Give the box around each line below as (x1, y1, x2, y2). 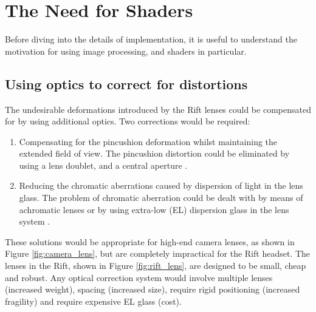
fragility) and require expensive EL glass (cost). (5, 294, 182, 307)
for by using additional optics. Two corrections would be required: (5, 115, 250, 127)
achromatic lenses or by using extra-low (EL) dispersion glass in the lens (19, 203, 289, 215)
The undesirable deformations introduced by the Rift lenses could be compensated (5, 103, 311, 115)
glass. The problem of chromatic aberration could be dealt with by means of (19, 191, 303, 204)
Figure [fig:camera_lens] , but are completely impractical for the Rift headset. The (5, 247, 311, 260)
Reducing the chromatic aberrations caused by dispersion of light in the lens (19, 179, 303, 192)
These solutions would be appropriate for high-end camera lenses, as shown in (5, 235, 295, 248)
